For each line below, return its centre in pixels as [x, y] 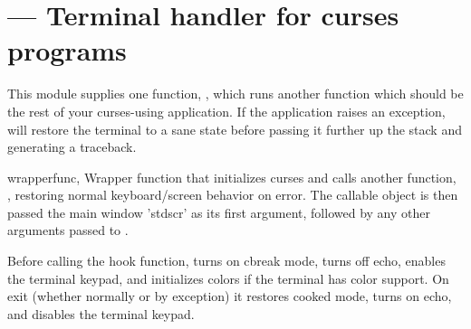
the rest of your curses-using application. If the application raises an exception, [226, 111]
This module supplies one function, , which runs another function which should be [235, 94]
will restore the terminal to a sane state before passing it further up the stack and [235, 129]
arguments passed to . [68, 230]
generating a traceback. [72, 147]
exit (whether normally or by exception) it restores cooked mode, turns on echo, [230, 296]
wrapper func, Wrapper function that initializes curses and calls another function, [232, 177]
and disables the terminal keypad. [101, 313]
